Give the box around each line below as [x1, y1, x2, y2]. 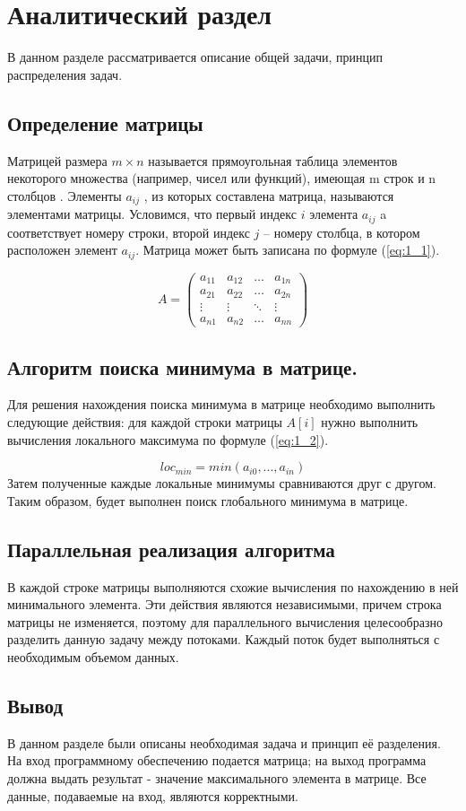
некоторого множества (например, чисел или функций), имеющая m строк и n [7, 169, 436, 187]
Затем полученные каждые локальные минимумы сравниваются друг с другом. [7, 474, 436, 493]
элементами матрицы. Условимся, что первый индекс [7, 205, 297, 223]
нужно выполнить [321, 413, 419, 432]
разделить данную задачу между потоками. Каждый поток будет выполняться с [7, 630, 440, 649]
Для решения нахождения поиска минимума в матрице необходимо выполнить [7, 395, 436, 414]
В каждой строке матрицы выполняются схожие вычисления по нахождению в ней [7, 577, 459, 596]
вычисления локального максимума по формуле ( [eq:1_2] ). [7, 430, 329, 449]
